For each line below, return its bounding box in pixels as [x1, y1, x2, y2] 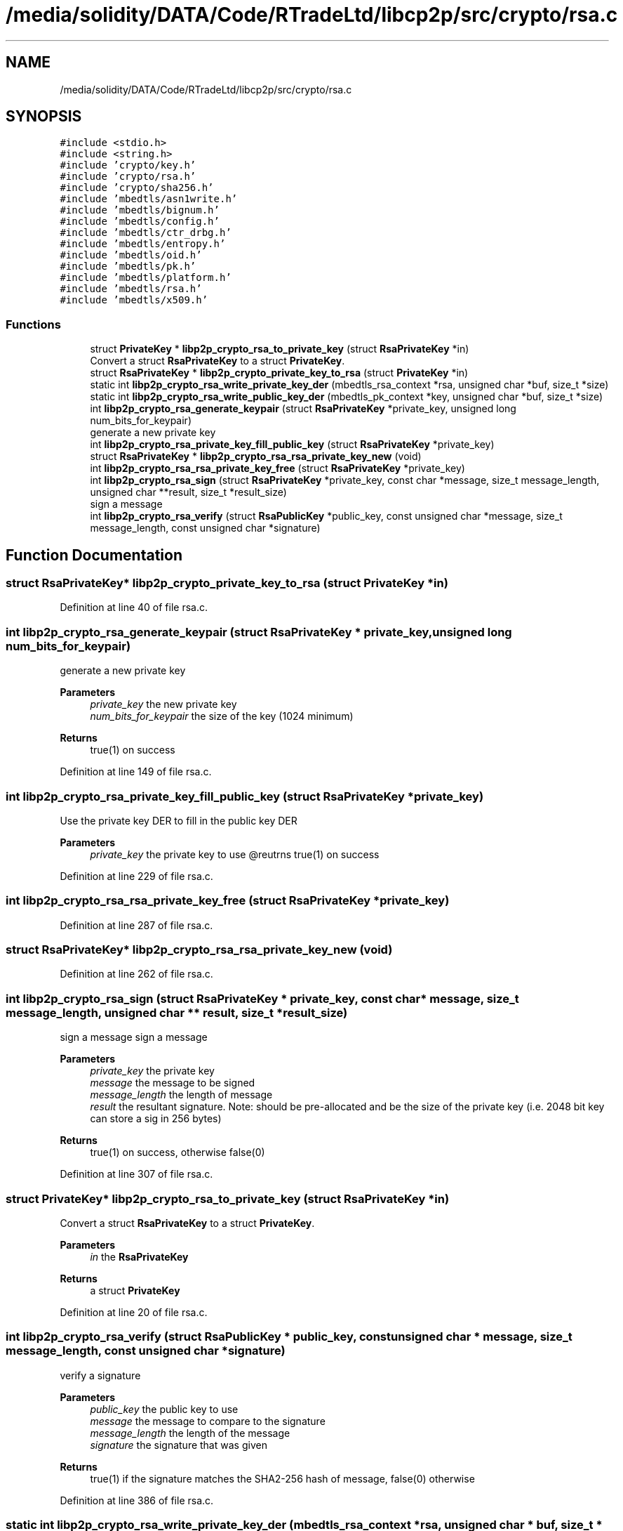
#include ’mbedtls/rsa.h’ [60, 283, 202, 295]
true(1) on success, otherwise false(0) [90, 1146, 265, 1159]
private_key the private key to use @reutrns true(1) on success [90, 848, 380, 860]
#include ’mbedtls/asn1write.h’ [60, 193, 238, 205]
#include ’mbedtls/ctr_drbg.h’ [60, 227, 232, 239]
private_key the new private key [90, 698, 237, 711]
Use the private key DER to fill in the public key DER [60, 814, 297, 827]
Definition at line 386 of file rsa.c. [60, 1494, 214, 1506]
